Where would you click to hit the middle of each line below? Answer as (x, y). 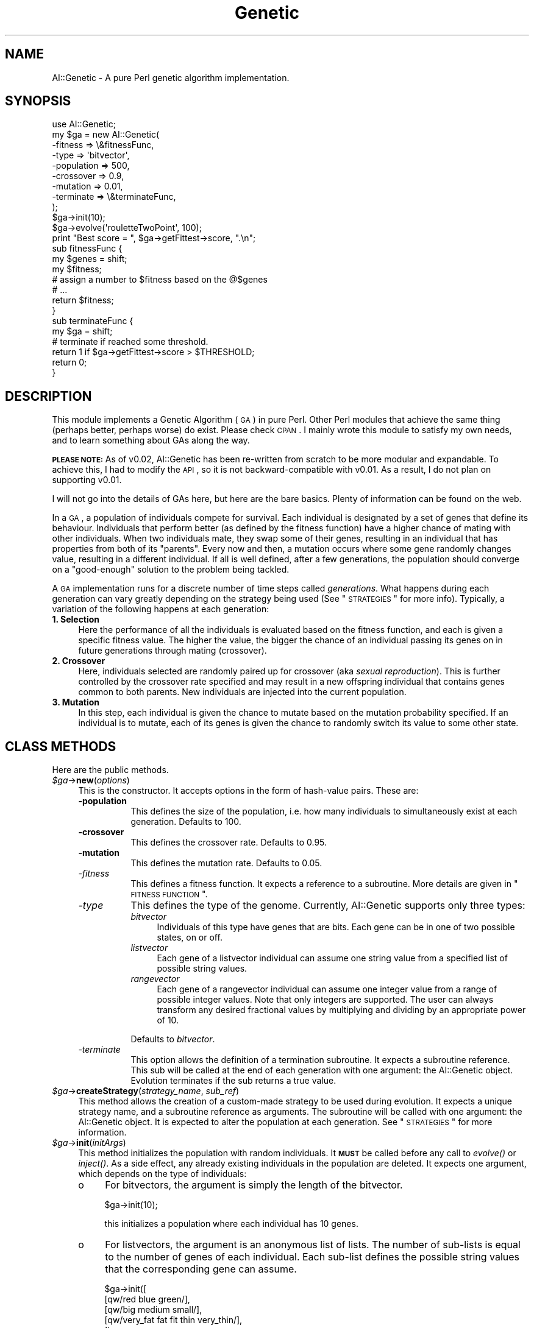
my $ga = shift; (82, 331)
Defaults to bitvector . (173, 1039)
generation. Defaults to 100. (186, 822)
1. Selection (76, 620)
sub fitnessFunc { (87, 249)
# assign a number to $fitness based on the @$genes (160, 280)
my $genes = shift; (90, 259)
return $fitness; (83, 300)
